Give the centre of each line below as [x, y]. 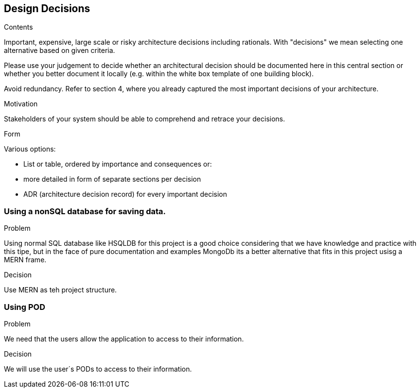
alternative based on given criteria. [60, 51]
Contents [18, 27]
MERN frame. [25, 260]
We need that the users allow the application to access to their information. [124, 339]
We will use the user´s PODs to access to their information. [98, 369]
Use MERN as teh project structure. [61, 290]
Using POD [25, 307]
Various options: [30, 149]
